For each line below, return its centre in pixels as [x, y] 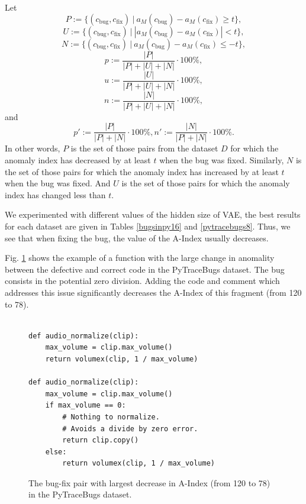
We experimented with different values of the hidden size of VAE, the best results [153, 214]
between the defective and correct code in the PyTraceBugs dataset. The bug [145, 269]
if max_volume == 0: [86, 406]
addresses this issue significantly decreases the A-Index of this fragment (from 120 [153, 292]
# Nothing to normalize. [111, 417]
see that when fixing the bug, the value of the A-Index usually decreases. [137, 238]
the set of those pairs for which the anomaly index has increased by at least [142, 171]
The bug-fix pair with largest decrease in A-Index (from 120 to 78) [149, 482]
